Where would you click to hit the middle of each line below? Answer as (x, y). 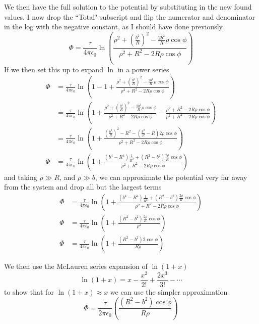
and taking (21, 177)
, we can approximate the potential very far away (171, 177)
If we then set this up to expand (54, 69)
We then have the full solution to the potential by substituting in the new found (128, 7)
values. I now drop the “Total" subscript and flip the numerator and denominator (130, 16)
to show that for (29, 291)
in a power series (143, 69)
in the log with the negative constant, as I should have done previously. (114, 27)
